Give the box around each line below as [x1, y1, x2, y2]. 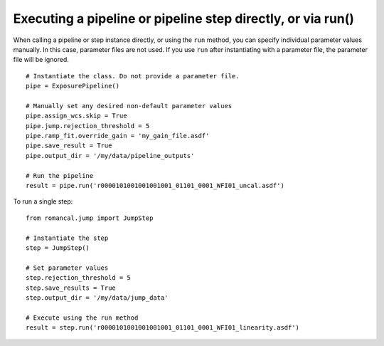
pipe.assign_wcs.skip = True [26, 112, 127, 120]
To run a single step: [13, 197, 73, 206]
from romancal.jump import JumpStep [26, 214, 154, 222]
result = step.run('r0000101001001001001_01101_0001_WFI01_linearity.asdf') [26, 324, 300, 332]
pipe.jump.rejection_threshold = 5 [26, 122, 150, 130]
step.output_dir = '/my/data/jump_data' [26, 293, 169, 302]
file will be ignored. [13, 56, 69, 64]
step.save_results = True [26, 283, 117, 292]
